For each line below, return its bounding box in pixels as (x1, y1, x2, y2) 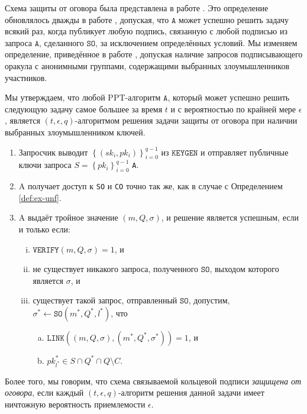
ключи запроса (18, 159, 72, 171)
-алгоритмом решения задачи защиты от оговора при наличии (75, 114, 298, 127)
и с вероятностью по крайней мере (170, 102, 296, 115)
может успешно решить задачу (178, 13, 289, 25)
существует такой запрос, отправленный (33, 294, 177, 306)
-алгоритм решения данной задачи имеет (118, 386, 264, 399)
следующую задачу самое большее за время (5, 102, 163, 115)
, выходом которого (209, 263, 279, 275)
